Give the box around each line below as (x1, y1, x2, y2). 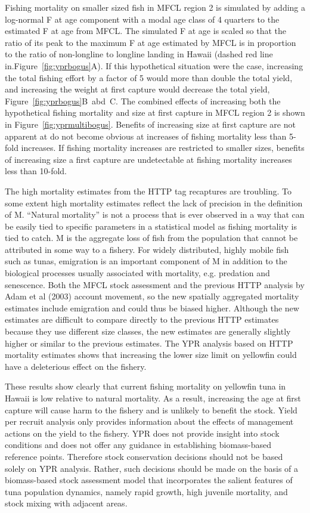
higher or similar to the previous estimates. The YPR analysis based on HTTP (5, 336, 293, 349)
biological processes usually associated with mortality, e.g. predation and (5, 267, 270, 279)
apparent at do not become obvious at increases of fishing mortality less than (5, 129, 287, 142)
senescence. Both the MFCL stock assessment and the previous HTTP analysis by (5, 278, 305, 291)
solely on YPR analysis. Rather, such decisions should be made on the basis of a (5, 462, 299, 474)
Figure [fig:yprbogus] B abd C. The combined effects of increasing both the (5, 94, 281, 107)
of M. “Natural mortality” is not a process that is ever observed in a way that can (5, 208, 305, 221)
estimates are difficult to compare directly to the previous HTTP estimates (5, 313, 279, 326)
